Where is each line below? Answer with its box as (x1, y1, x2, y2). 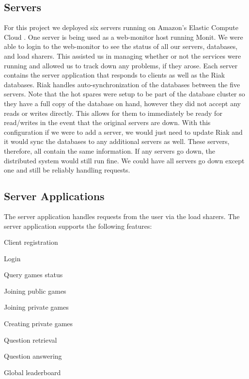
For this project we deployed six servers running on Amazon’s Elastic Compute (4, 22, 239, 32)
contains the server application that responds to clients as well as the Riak (4, 70, 225, 80)
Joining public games (4, 285, 66, 296)
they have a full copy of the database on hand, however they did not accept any (4, 98, 241, 108)
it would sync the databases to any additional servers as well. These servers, (4, 136, 230, 146)
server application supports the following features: (4, 221, 152, 231)
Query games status (4, 269, 63, 280)
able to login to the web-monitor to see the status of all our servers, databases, (4, 41, 238, 51)
